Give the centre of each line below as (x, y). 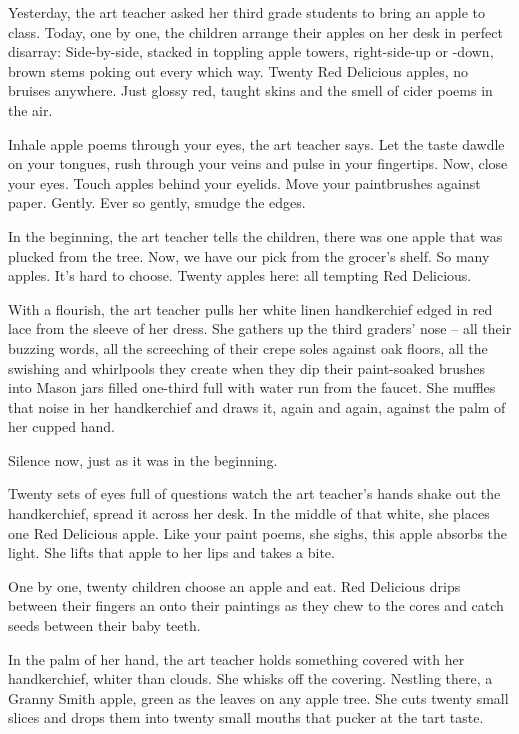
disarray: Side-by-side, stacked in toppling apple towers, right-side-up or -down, (251, 51)
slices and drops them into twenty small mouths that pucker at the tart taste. (246, 717)
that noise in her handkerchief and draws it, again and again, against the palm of (257, 406)
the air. (30, 109)
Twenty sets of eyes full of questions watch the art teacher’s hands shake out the (254, 493)
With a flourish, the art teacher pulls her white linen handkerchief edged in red (250, 308)
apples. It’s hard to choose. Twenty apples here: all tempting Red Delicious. (240, 275)
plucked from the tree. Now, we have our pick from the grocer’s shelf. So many (249, 255)
